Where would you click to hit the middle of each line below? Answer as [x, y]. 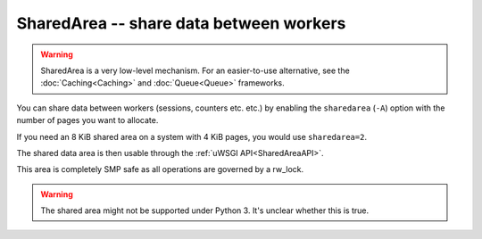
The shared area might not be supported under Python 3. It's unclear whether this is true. [205, 210]
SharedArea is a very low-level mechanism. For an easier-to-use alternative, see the [195, 70]
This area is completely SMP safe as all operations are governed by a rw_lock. [160, 169]
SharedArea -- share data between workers [181, 23]
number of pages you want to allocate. [87, 120]
